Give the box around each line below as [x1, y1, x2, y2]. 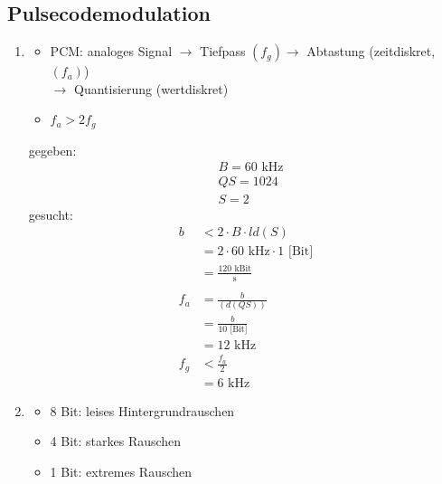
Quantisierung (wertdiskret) [73, 79, 229, 98]
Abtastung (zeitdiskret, [306, 42, 436, 61]
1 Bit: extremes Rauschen [50, 461, 193, 480]
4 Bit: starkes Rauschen [50, 432, 182, 451]
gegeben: [28, 140, 77, 159]
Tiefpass [200, 42, 246, 61]
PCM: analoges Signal [50, 42, 173, 61]
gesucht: [28, 204, 73, 223]
